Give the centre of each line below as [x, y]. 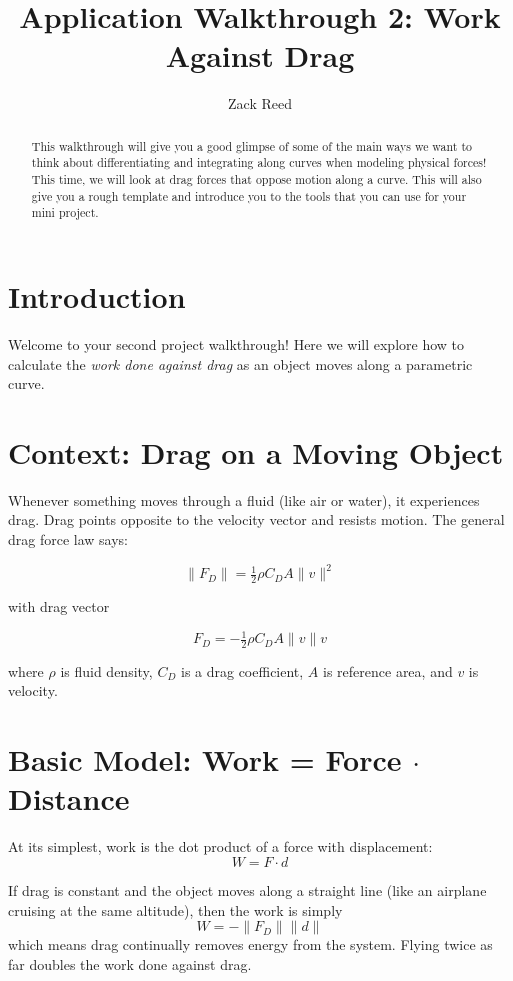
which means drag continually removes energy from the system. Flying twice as [250, 944]
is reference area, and [388, 670]
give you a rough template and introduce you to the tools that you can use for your [249, 195]
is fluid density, [106, 670]
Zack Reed [260, 103]
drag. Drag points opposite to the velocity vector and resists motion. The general [256, 519]
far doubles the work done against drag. [130, 963]
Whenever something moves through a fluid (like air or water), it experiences [244, 499]
